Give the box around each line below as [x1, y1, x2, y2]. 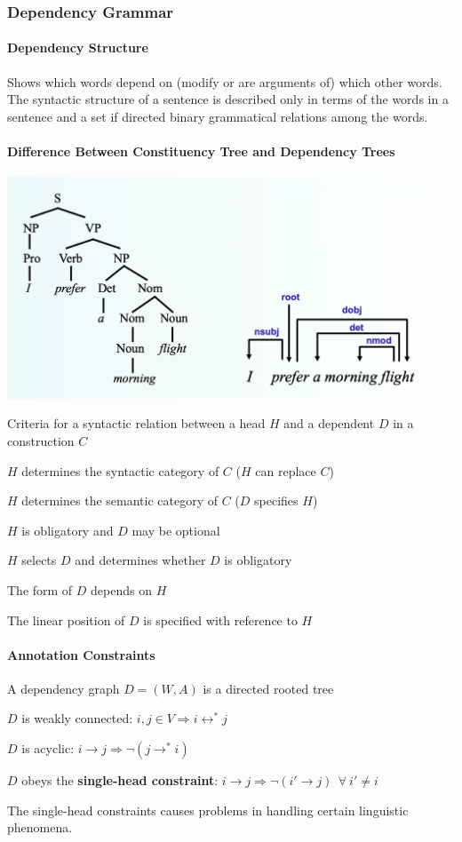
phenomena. [7, 818, 73, 837]
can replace [255, 461, 316, 480]
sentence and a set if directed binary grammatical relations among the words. [7, 107, 428, 125]
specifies [254, 491, 299, 510]
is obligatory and [21, 520, 114, 539]
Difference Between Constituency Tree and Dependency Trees [7, 142, 395, 161]
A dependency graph [7, 679, 120, 697]
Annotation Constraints [7, 645, 155, 663]
